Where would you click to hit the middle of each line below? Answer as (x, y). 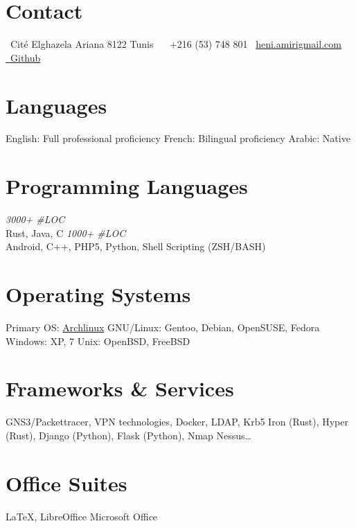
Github (25, 57)
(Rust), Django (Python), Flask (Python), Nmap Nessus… (128, 435)
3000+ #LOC (35, 219)
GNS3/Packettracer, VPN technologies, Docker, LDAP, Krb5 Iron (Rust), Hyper (177, 422)
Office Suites (66, 483)
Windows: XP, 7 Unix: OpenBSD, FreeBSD (98, 341)
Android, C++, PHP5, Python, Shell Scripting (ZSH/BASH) (136, 246)
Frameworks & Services (120, 388)
